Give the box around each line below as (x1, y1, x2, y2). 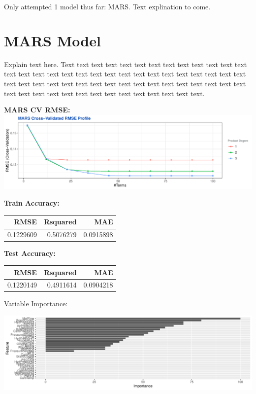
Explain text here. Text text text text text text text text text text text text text (4, 59, 247, 69)
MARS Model (4, 30, 101, 50)
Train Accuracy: (4, 198, 60, 208)
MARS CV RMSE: (4, 105, 70, 115)
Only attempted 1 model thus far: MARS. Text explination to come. (4, 1, 211, 11)
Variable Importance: (4, 298, 68, 309)
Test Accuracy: (4, 248, 56, 258)
